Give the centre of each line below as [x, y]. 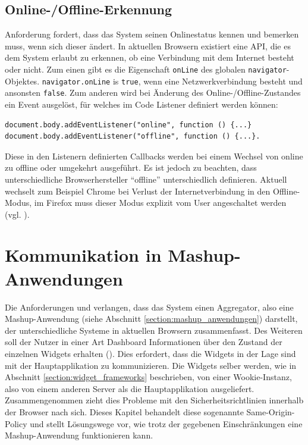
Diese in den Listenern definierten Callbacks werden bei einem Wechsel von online [154, 156]
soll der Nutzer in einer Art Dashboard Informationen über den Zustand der [144, 342]
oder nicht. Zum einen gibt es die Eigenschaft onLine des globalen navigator [146, 69]
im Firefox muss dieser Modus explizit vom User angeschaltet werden [160, 203]
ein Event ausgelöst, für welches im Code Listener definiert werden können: [142, 104]
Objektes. [22, 81]
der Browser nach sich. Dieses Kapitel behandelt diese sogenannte [124, 411]
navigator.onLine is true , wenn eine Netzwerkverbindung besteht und [172, 81]
